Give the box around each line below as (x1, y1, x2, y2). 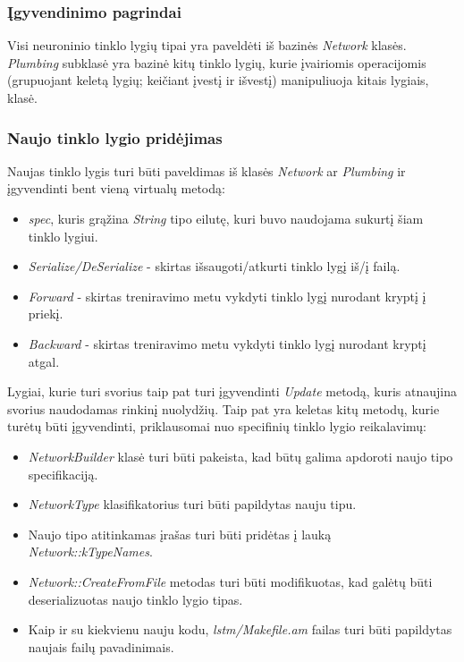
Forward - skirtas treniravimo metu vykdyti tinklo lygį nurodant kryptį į (28, 286, 426, 305)
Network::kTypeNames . (28, 542, 153, 561)
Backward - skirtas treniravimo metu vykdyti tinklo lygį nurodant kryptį (28, 334, 426, 352)
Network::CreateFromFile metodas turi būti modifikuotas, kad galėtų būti (28, 572, 433, 590)
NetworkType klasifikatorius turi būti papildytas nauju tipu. (28, 495, 357, 513)
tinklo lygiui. (28, 226, 98, 245)
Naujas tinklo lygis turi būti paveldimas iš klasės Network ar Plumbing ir (7, 161, 406, 180)
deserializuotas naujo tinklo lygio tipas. (28, 590, 243, 608)
